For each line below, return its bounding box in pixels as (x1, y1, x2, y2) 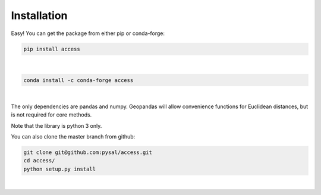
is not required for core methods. (11, 111, 92, 118)
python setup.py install (23, 165, 96, 172)
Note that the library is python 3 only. (11, 122, 102, 129)
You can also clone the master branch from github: (11, 133, 136, 140)
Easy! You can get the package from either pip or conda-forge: (11, 30, 165, 37)
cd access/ (23, 158, 55, 164)
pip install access (23, 45, 80, 52)
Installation (11, 9, 68, 22)
